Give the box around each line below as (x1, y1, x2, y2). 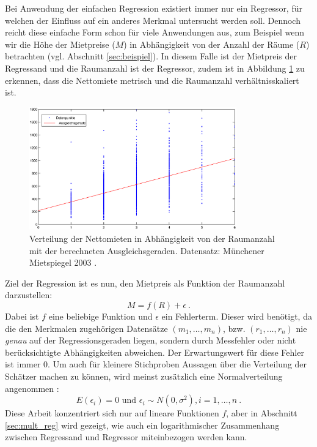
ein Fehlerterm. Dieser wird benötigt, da (161, 310, 312, 323)
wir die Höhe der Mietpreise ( (5, 37, 115, 50)
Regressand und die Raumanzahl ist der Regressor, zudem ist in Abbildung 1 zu (5, 61, 305, 74)
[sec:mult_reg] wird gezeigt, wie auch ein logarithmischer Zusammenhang (5, 418, 280, 431)
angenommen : (5, 381, 59, 394)
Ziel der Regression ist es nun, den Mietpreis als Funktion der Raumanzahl (5, 276, 285, 289)
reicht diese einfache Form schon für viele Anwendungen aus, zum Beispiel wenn (5, 26, 304, 39)
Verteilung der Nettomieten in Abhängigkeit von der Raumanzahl (29, 232, 275, 245)
